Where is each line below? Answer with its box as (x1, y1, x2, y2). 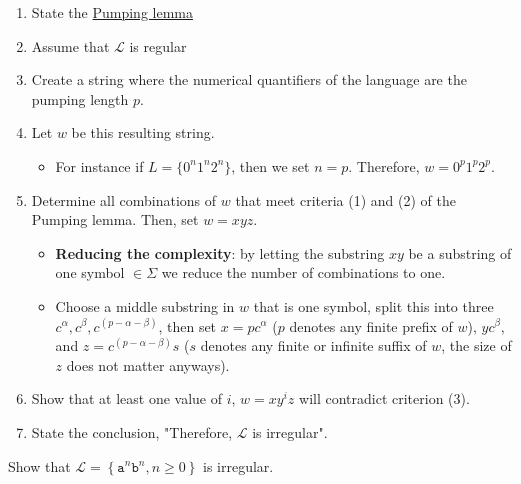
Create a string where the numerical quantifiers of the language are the (31, 69, 467, 90)
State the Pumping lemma (31, 2, 194, 22)
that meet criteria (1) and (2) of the (235, 189, 456, 210)
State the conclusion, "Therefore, (31, 421, 233, 442)
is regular (129, 35, 187, 56)
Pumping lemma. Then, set (31, 209, 199, 230)
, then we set (231, 155, 310, 176)
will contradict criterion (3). (299, 388, 470, 409)
